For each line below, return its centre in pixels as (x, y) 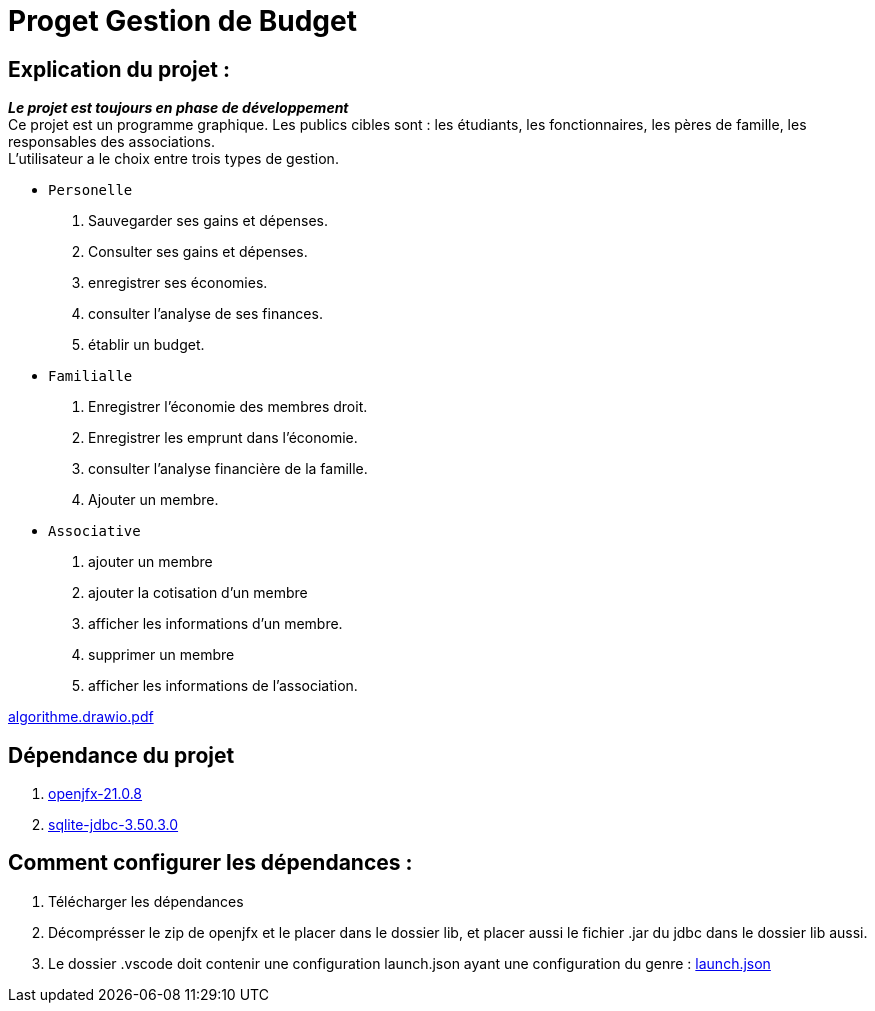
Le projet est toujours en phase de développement (178, 108)
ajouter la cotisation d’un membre (198, 593)
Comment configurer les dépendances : (210, 863)
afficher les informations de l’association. (223, 686)
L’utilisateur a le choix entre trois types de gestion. (173, 159)
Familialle (90, 376)
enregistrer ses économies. (178, 283)
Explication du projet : (119, 69)
